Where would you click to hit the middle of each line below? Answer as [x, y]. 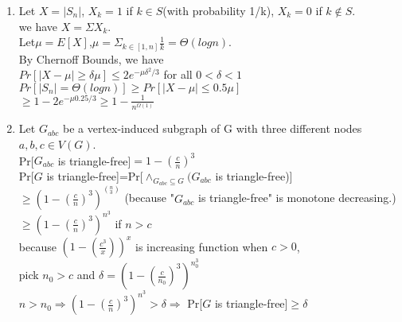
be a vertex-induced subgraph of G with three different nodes [212, 128]
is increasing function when [202, 246]
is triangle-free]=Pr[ [95, 176]
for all [178, 74]
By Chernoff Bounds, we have [91, 58]
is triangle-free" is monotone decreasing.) [297, 198]
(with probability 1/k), [219, 10]
